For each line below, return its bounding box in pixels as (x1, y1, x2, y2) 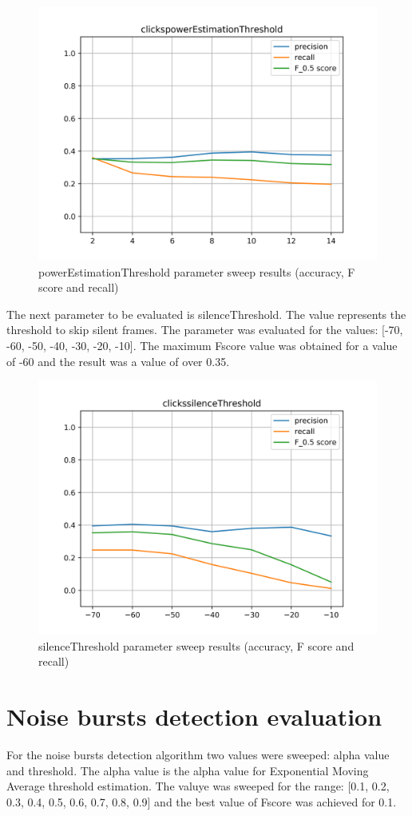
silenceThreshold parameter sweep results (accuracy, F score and (38, 637, 355, 654)
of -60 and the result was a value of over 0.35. (6, 352, 230, 369)
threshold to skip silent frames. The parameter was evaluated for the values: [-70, (6, 321, 403, 338)
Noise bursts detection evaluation (6, 700, 382, 733)
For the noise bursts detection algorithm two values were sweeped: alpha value (6, 746, 390, 763)
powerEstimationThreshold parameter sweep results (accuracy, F (38, 263, 355, 280)
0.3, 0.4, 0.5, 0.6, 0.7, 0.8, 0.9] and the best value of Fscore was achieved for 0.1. (6, 793, 397, 810)
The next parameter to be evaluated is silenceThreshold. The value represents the (6, 305, 406, 322)
